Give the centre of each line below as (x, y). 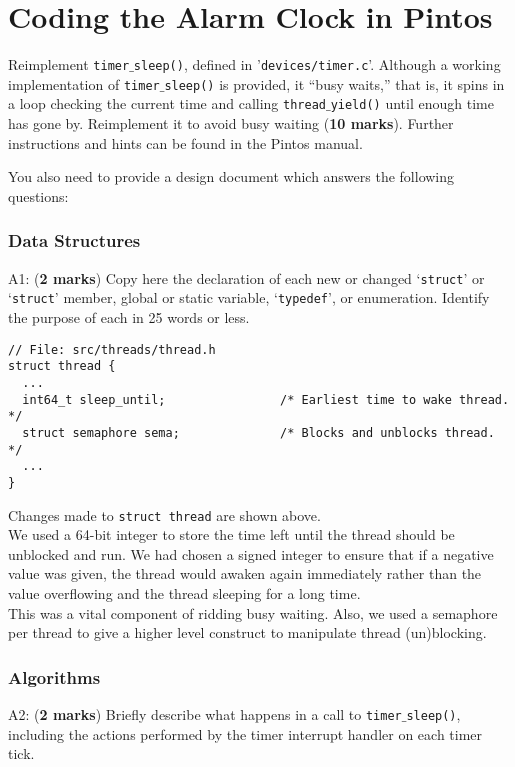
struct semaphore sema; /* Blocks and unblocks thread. (258, 432)
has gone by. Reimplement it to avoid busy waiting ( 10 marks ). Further (231, 123)
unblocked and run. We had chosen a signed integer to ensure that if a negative (251, 553)
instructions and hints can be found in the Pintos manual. (185, 142)
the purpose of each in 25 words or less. (129, 317)
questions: (38, 195)
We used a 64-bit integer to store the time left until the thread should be (231, 534)
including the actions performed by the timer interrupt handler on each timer (245, 733)
